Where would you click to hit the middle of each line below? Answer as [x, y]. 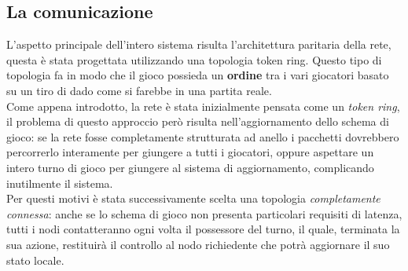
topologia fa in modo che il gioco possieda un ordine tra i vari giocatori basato [198, 75]
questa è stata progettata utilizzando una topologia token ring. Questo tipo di [194, 59]
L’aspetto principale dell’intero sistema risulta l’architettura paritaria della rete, [199, 44]
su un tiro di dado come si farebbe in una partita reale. [139, 90]
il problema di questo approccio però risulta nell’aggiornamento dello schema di [198, 121]
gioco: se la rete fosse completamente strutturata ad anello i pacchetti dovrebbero [203, 136]
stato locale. [35, 260]
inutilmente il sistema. [60, 183]
